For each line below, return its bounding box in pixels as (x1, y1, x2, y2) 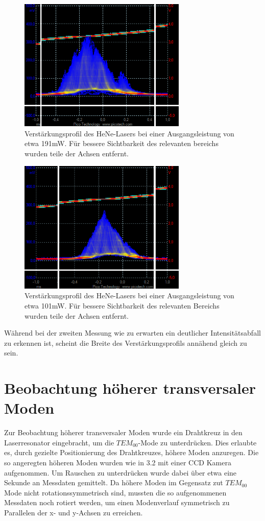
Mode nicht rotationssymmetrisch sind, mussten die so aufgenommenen (4, 487, 227, 498)
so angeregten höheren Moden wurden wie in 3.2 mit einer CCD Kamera (4, 457, 231, 468)
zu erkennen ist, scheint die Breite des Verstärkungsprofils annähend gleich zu (4, 337, 247, 348)
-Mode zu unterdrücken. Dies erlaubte (138, 437, 257, 447)
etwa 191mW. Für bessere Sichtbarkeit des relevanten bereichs (25, 138, 219, 149)
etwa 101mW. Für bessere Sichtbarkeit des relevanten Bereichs (25, 300, 220, 311)
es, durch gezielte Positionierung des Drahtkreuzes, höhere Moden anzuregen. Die (4, 447, 259, 458)
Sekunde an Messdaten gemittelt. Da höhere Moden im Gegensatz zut (4, 477, 223, 488)
